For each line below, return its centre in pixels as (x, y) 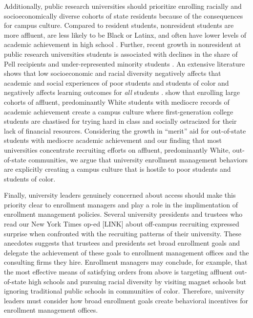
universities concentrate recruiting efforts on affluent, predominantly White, (117, 149)
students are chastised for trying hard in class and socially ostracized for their (120, 121)
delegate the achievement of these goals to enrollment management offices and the (126, 252)
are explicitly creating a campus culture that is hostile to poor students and (117, 169)
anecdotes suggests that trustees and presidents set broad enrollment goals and (122, 243)
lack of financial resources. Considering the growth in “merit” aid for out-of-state (125, 130)
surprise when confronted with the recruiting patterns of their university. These (123, 233)
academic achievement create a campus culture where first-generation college (119, 111)
